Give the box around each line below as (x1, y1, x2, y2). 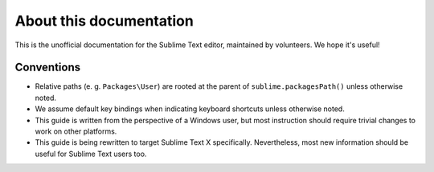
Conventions (14, 61, 81, 74)
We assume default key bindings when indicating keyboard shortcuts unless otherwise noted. (35, 104, 345, 114)
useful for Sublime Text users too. (35, 149, 147, 158)
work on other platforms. (35, 126, 117, 136)
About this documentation (14, 12, 194, 30)
